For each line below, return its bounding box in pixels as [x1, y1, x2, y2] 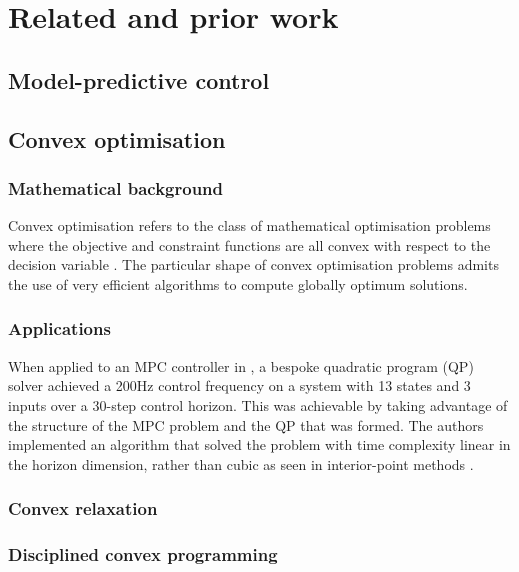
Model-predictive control [8, 64, 270, 95]
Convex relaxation [8, 496, 158, 521]
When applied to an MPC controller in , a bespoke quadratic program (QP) [8, 355, 474, 376]
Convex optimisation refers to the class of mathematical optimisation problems [8, 215, 491, 236]
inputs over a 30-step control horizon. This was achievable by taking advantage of [8, 394, 508, 415]
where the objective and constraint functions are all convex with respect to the [8, 234, 491, 255]
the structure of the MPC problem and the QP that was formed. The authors [8, 414, 484, 435]
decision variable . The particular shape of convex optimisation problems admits [8, 254, 499, 275]
